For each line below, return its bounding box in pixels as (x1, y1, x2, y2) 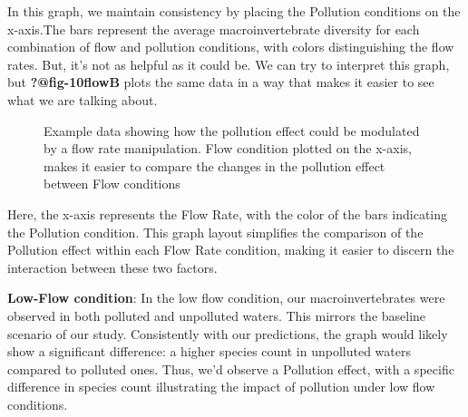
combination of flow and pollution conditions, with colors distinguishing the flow (7, 37, 454, 56)
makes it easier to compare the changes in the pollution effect (44, 156, 385, 175)
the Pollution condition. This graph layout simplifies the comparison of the (7, 222, 424, 241)
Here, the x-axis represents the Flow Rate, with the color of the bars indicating (7, 204, 448, 223)
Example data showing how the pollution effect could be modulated (44, 121, 420, 140)
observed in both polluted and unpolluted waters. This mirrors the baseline (7, 305, 426, 325)
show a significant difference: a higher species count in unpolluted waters (7, 342, 411, 361)
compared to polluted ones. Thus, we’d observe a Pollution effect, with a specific (7, 359, 454, 378)
